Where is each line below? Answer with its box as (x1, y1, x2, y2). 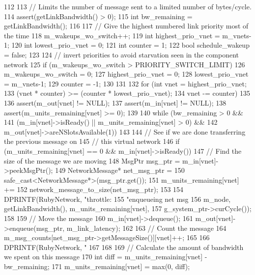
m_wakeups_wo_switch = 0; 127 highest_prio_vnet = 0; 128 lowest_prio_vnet (4, 69, 249, 79)
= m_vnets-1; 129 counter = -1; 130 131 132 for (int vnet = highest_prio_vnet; (4, 78, 247, 88)
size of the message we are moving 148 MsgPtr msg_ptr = (4, 155, 180, 165)
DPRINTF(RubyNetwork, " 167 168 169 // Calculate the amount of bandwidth (4, 242, 244, 252)
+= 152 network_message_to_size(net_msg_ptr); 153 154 (4, 184, 184, 194)
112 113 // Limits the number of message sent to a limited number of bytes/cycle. (4, 1, 252, 11)
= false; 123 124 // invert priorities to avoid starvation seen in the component (4, 49, 239, 59)
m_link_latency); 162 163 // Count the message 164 (66, 222, 227, 233)
